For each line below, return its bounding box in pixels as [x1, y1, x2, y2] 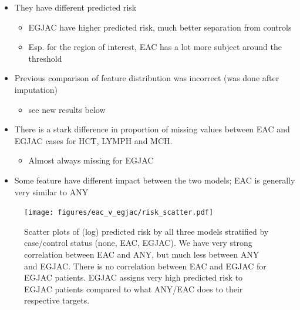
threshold [28, 52, 62, 64]
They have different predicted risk [14, 1, 137, 13]
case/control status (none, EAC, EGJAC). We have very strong [24, 236, 252, 249]
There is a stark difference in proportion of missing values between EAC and [14, 123, 290, 135]
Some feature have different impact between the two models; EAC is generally [14, 174, 295, 186]
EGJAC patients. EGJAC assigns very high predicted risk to [24, 271, 243, 284]
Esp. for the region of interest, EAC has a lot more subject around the [28, 41, 282, 53]
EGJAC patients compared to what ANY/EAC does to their [24, 282, 243, 295]
